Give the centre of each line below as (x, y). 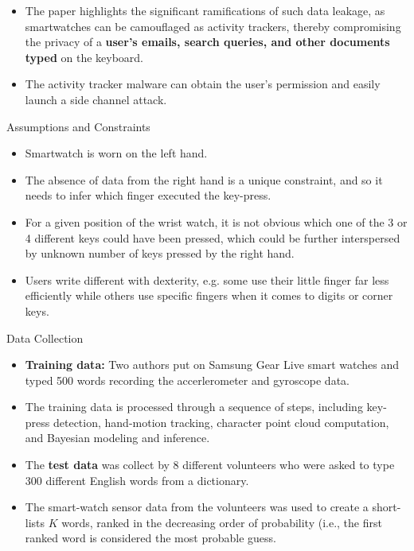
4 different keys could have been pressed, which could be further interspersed (213, 237)
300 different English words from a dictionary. (137, 480)
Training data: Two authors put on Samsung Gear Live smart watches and (212, 365)
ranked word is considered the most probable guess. (150, 538)
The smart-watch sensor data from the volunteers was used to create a (197, 507)
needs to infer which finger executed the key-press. (148, 195)
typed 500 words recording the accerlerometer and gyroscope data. (187, 380)
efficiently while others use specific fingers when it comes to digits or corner (209, 295)
